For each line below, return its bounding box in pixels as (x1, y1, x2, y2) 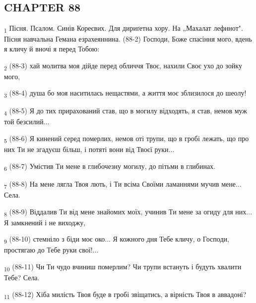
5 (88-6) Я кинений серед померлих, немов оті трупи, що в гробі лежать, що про (4, 133, 249, 145)
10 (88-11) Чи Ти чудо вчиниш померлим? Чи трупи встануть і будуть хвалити (4, 261, 242, 273)
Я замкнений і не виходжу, (4, 217, 86, 227)
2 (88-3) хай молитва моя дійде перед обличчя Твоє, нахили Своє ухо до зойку (4, 60, 242, 72)
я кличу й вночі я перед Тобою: (4, 43, 100, 53)
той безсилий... (4, 116, 50, 127)
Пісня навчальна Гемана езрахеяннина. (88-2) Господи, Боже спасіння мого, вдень (4, 34, 252, 44)
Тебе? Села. (4, 272, 40, 283)
